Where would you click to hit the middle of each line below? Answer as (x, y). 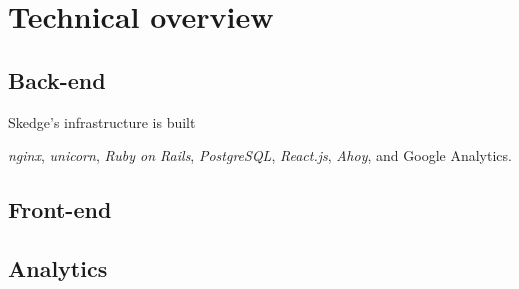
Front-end (60, 209)
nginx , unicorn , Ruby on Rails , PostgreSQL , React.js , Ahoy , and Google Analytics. (260, 155)
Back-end (57, 79)
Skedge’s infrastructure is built (102, 121)
